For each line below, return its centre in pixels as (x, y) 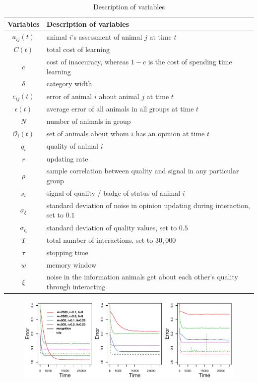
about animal (119, 96)
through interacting (76, 286)
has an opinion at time (170, 133)
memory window (71, 264)
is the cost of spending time (190, 61)
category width (69, 83)
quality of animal (72, 146)
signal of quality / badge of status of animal (113, 192)
